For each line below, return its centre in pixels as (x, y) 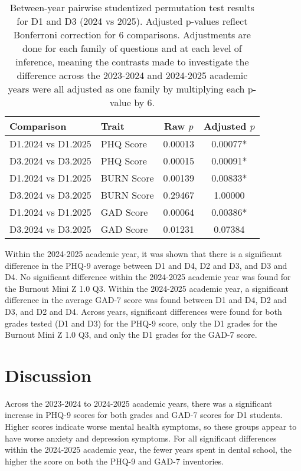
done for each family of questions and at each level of (132, 48)
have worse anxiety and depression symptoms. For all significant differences (141, 438)
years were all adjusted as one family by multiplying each (126, 89)
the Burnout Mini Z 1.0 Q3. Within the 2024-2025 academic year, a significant (147, 288)
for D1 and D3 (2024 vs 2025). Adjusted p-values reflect (132, 21)
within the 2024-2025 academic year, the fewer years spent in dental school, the (148, 449)
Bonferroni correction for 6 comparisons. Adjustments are (132, 34)
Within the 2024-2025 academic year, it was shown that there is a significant (143, 253)
